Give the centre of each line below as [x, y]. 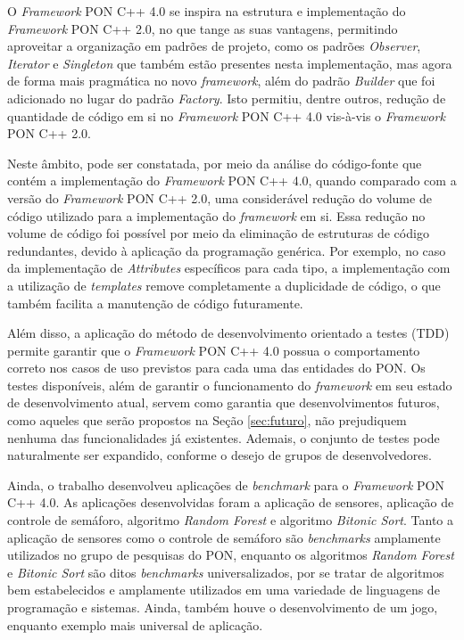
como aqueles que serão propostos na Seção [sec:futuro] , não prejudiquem [207, 420]
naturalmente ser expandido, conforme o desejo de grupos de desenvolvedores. [220, 455]
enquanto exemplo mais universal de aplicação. [135, 624]
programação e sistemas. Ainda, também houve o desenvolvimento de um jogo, [223, 607]
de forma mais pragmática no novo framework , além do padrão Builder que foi [221, 81]
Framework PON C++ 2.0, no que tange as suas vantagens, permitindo [203, 28]
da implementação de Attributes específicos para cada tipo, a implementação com [229, 268]
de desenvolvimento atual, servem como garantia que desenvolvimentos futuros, [224, 402]
